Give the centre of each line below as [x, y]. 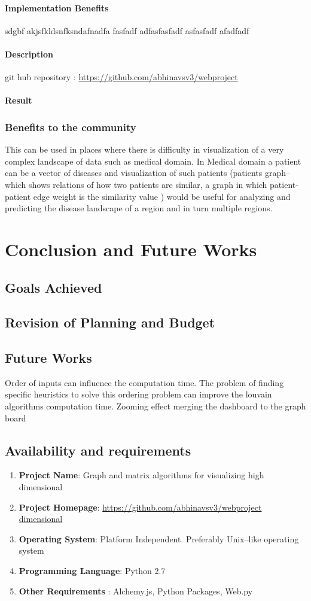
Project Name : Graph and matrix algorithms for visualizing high [141, 475]
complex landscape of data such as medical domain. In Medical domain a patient [153, 161]
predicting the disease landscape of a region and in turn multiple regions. [139, 208]
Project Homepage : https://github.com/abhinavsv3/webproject [140, 507]
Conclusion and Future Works [131, 249]
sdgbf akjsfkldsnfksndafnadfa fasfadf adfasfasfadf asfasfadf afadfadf [127, 30]
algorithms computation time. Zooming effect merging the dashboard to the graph [155, 406]
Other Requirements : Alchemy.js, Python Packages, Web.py [136, 591]
